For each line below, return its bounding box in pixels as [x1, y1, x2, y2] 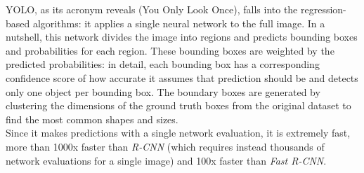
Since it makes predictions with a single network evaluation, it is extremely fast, [6, 125, 351, 140]
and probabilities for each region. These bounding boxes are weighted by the [6, 43, 334, 57]
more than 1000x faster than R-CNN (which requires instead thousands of [6, 139, 325, 153]
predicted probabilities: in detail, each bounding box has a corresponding [6, 57, 320, 71]
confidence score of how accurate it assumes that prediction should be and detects [6, 70, 358, 85]
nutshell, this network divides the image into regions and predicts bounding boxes [6, 29, 358, 44]
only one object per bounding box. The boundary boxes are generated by [6, 84, 320, 99]
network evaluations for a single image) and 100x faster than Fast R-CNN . [6, 153, 327, 167]
